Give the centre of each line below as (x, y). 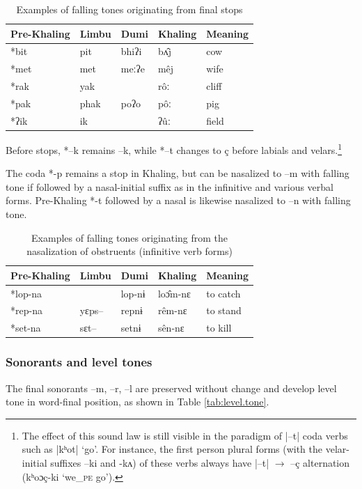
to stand (224, 310)
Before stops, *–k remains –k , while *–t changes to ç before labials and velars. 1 (174, 148)
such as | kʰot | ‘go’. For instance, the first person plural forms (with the (172, 449)
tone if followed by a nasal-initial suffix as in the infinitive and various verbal (170, 186)
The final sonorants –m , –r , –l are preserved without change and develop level (171, 388)
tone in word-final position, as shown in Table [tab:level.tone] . (137, 402)
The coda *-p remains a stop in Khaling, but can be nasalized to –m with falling (178, 173)
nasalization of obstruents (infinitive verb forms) (129, 251)
